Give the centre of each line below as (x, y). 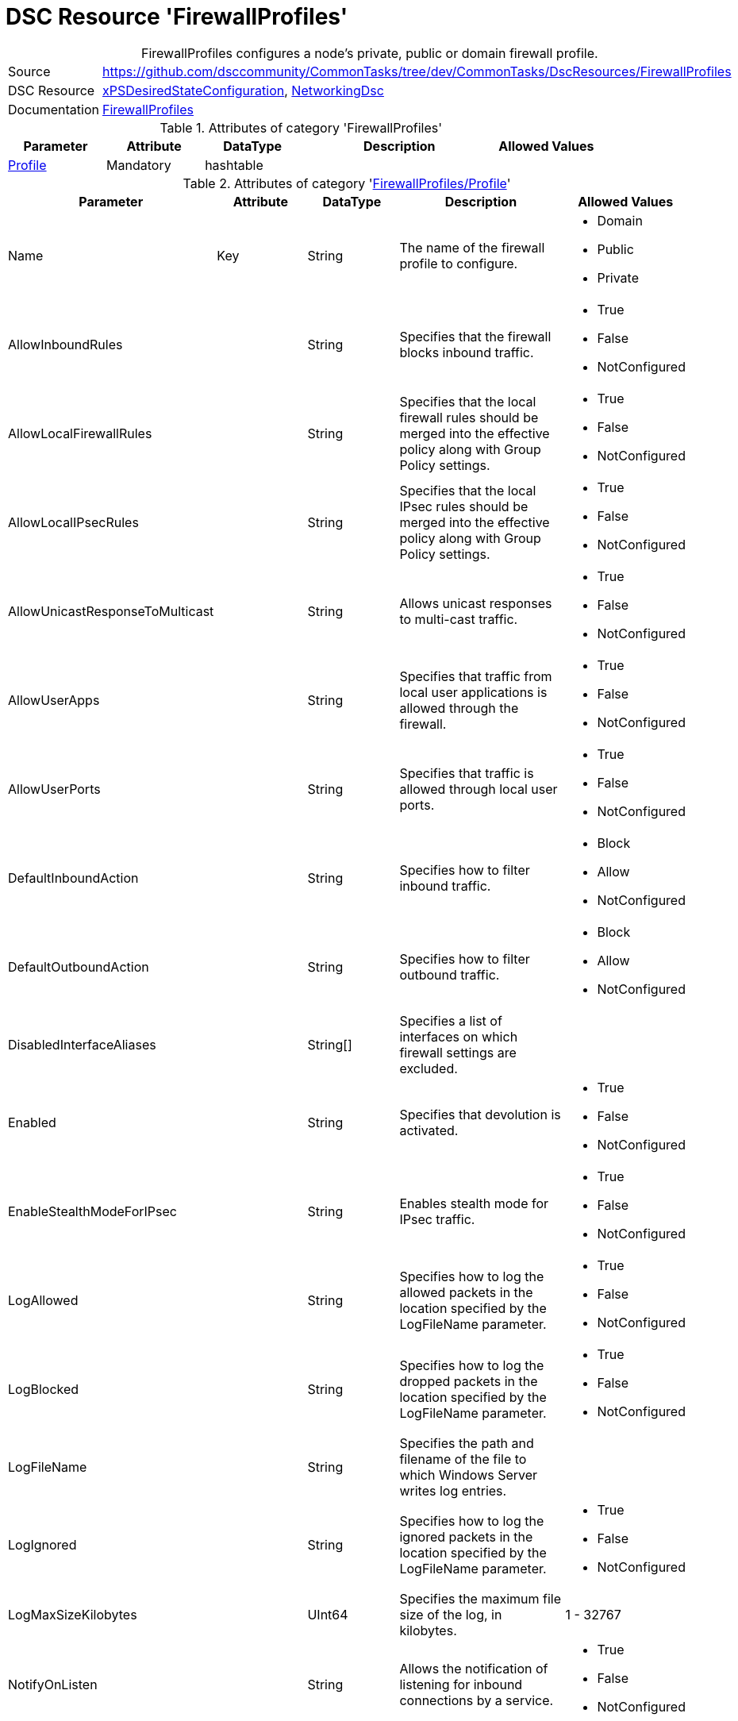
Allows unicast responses (476, 603)
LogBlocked (44, 1389)
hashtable (234, 165)
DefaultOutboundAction (79, 966)
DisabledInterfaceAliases (82, 1044)
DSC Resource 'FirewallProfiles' (177, 17)
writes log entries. (453, 1490)
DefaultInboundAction (73, 878)
